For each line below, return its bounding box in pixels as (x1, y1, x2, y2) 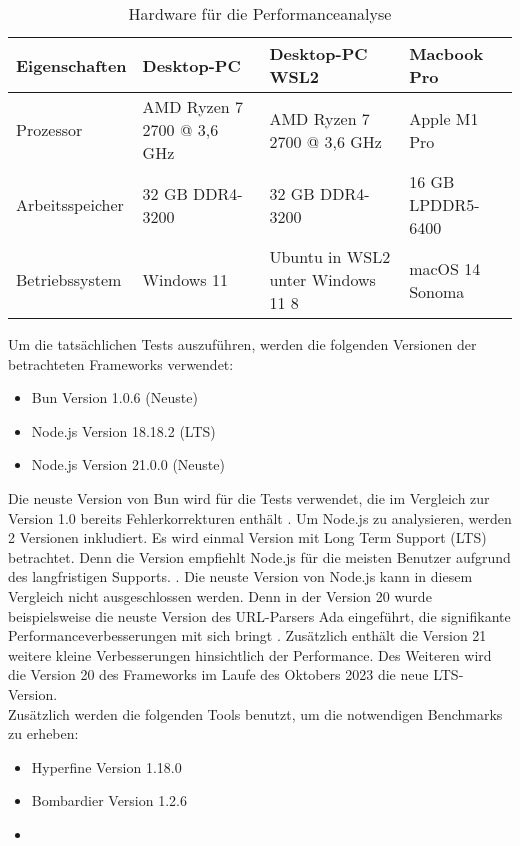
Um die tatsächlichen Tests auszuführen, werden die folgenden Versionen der (8, 334, 477, 354)
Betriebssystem (16, 268, 122, 291)
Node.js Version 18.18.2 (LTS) (31, 420, 216, 441)
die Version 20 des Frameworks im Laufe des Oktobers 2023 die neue (8, 664, 429, 685)
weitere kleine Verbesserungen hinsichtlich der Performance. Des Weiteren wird (8, 644, 492, 665)
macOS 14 (409, 256, 481, 280)
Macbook (409, 42, 484, 65)
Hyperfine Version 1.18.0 (31, 756, 182, 777)
